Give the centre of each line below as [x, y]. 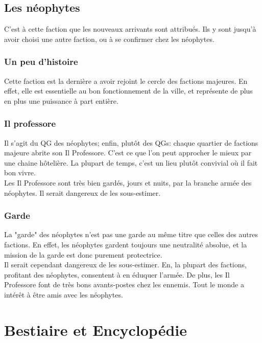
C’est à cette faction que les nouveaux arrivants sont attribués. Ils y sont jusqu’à [130, 29]
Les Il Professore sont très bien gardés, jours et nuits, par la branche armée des [128, 182]
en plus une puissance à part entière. [61, 100]
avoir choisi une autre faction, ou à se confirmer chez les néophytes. [109, 39]
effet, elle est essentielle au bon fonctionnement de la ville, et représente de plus [128, 91]
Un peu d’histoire [41, 62]
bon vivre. [20, 173]
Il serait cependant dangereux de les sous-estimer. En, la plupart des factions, [125, 265]
